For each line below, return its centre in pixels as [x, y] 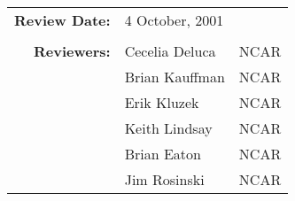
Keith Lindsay [168, 128]
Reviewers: [72, 50]
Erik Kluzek [162, 102]
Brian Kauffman [175, 76]
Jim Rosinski [164, 179]
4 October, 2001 [174, 19]
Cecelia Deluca [170, 50]
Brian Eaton [163, 153]
